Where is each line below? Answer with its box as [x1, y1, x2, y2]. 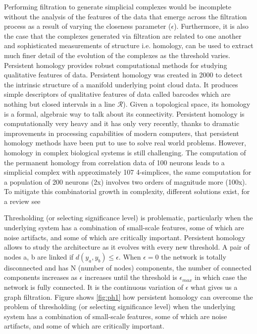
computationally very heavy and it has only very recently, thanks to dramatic [4, 118, 240, 129]
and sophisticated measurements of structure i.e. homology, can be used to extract [4, 40, 254, 51]
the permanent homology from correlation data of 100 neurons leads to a [4, 157, 225, 167]
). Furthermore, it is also [174, 21, 249, 31]
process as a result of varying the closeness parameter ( [4, 21, 171, 31]
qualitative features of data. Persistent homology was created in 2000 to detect [4, 69, 243, 80]
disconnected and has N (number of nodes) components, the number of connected [4, 262, 252, 272]
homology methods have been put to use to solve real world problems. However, [4, 137, 246, 148]
